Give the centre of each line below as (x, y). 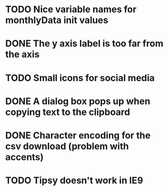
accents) (25, 157)
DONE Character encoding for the (78, 135)
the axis (22, 54)
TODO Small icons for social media (80, 78)
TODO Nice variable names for (71, 9)
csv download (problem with (67, 146)
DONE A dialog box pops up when (78, 101)
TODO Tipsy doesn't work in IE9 (74, 181)
